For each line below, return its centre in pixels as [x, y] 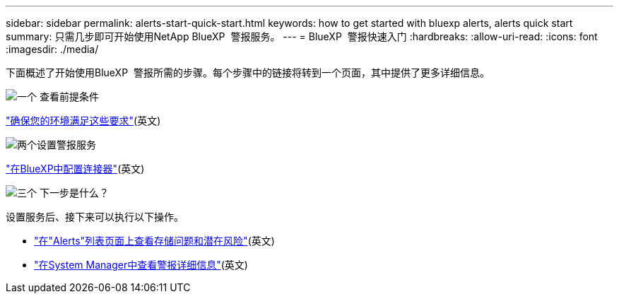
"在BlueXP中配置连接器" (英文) [75, 169]
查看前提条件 [69, 96]
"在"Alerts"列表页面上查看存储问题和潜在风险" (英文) [154, 241]
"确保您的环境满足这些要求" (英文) [83, 121]
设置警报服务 [66, 145]
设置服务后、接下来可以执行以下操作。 [95, 217]
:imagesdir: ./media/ [52, 49]
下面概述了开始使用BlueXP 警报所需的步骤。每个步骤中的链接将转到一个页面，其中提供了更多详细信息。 [248, 72]
